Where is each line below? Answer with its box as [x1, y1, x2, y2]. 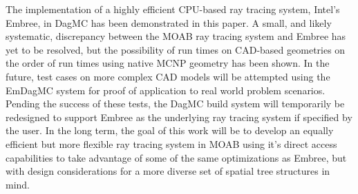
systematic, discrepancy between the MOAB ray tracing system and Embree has [6, 29, 346, 43]
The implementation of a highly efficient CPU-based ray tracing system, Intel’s [6, 2, 340, 16]
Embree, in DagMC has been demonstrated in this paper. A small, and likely [6, 15, 332, 30]
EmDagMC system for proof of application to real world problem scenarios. [6, 83, 326, 97]
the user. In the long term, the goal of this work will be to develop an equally [6, 123, 334, 138]
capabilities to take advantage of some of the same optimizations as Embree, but [6, 150, 347, 164]
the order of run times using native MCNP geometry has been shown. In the [6, 56, 330, 70]
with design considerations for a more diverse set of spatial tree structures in [6, 164, 330, 178]
